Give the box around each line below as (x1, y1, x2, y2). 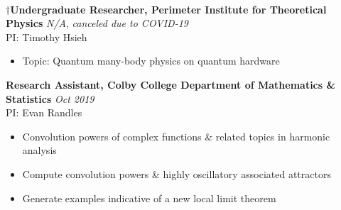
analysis (22, 143, 57, 157)
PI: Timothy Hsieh (6, 29, 87, 44)
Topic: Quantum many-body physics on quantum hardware (22, 53, 280, 68)
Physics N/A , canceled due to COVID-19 (6, 16, 188, 31)
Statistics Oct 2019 (6, 91, 94, 106)
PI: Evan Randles (6, 105, 82, 120)
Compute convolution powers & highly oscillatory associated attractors (22, 166, 331, 181)
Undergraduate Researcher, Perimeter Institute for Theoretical (10, 1, 327, 16)
